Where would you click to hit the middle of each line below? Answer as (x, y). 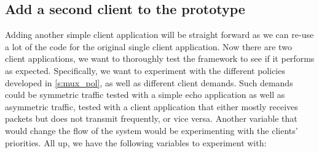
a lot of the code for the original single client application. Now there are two (148, 46)
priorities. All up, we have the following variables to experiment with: (136, 142)
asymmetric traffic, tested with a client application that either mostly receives (152, 106)
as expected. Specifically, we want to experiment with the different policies (145, 70)
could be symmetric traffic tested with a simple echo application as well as (145, 95)
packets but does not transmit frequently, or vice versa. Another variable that (151, 118)
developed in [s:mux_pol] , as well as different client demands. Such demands (149, 82)
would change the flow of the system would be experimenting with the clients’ (152, 130)
